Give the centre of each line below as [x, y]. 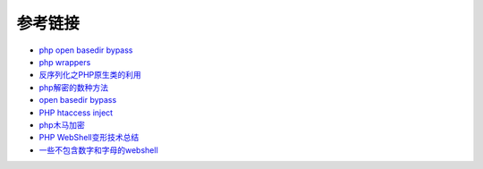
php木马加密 [62, 124]
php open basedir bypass [86, 50]
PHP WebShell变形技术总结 [89, 138]
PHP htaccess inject [76, 113]
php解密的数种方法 [74, 87]
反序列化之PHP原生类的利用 [90, 75]
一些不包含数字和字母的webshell [98, 150]
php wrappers [65, 62]
